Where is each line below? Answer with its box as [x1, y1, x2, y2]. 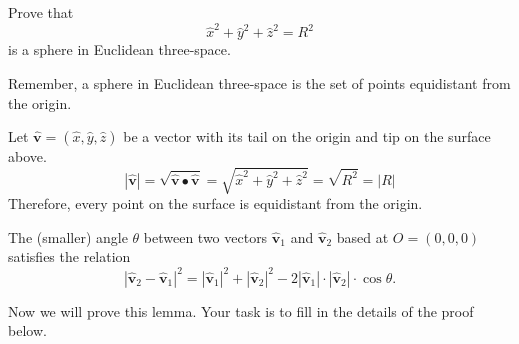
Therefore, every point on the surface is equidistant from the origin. [8, 193, 423, 214]
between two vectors [143, 226, 268, 247]
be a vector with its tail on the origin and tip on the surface [123, 126, 491, 147]
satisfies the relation [8, 246, 131, 267]
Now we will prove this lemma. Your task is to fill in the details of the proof [8, 300, 474, 321]
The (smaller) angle [8, 226, 128, 247]
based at [336, 226, 389, 247]
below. [8, 320, 47, 341]
